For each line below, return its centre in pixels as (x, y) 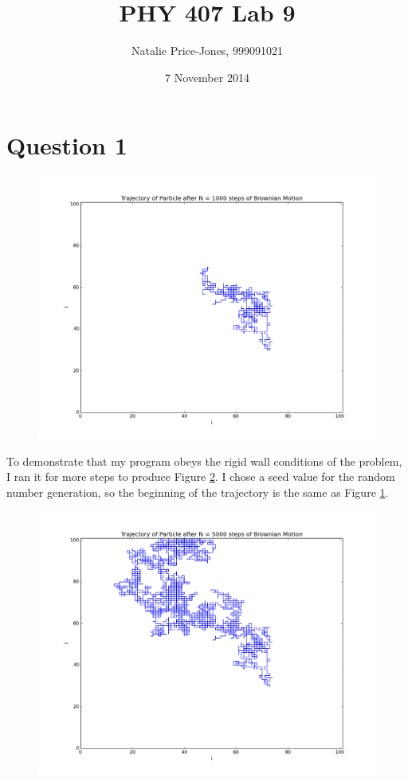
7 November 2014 (207, 77)
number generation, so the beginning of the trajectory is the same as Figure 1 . (198, 492)
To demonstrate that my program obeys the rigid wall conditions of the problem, (204, 461)
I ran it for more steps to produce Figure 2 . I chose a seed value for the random (201, 476)
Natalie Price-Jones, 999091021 (207, 51)
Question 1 (67, 145)
